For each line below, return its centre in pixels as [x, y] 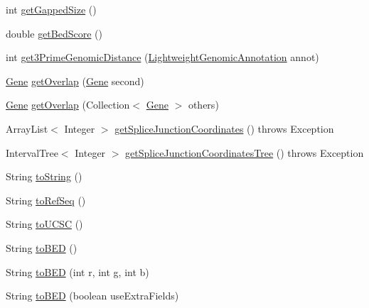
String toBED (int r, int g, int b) [77, 271]
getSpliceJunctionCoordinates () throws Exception [224, 128]
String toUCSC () [44, 224]
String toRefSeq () [46, 200]
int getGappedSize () [51, 9]
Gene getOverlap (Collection [68, 105]
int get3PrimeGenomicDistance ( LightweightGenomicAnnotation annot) [162, 57]
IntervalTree [32, 152]
